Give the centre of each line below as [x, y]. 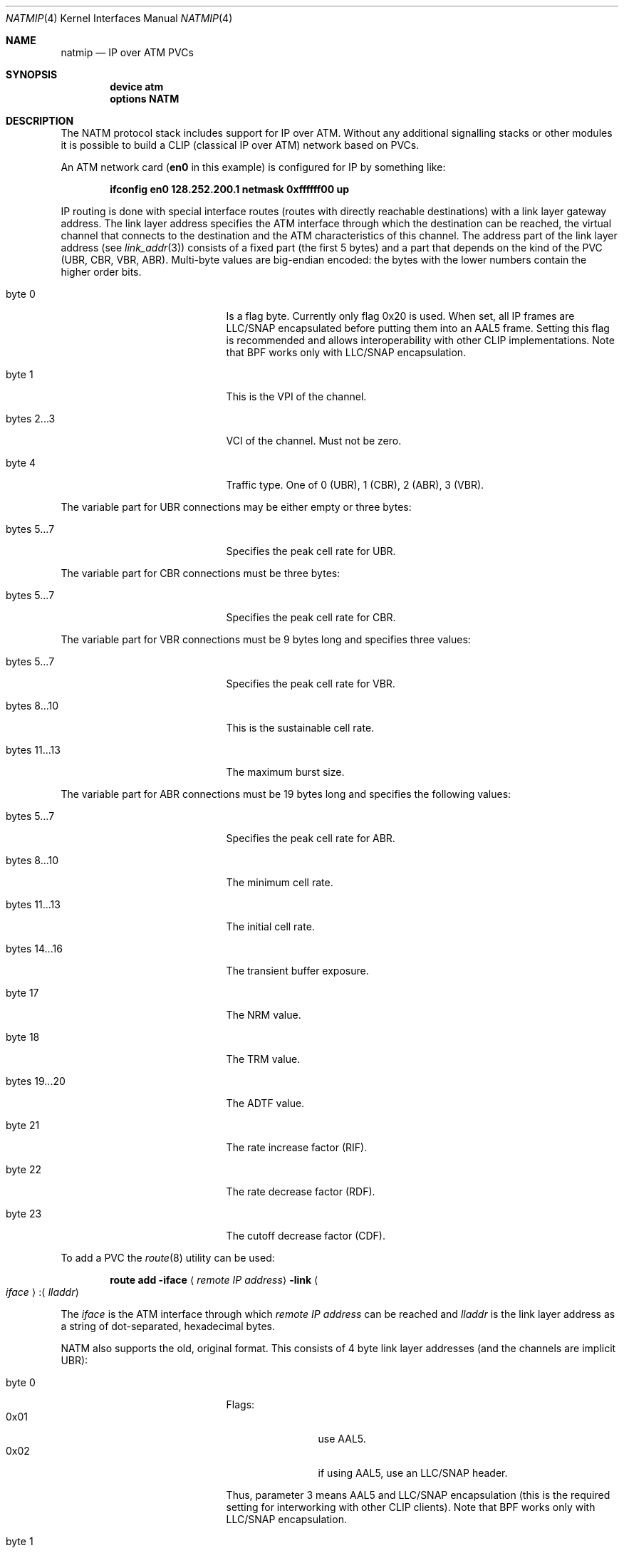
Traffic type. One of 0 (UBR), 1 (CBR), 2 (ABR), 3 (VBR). [355, 485]
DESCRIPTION [40, 121]
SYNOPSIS [32, 74]
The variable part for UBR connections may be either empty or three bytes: [236, 507]
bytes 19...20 [36, 1081]
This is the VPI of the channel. [296, 396]
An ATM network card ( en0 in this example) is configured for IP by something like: [253, 167]
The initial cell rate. [270, 926]
